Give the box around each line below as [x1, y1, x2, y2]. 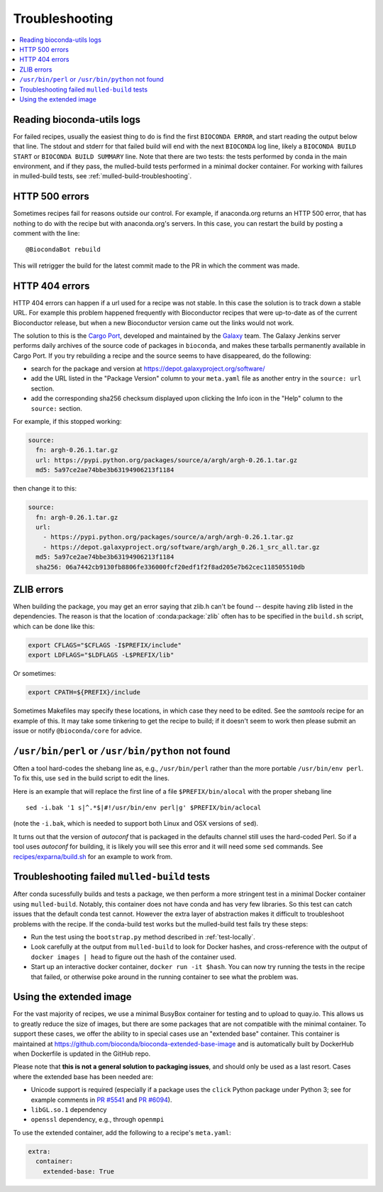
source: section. [30, 404, 83, 412]
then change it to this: [13, 484, 77, 493]
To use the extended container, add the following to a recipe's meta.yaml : [13, 1128, 232, 1137]
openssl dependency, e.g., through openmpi [30, 1115, 165, 1124]
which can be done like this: [13, 622, 95, 630]
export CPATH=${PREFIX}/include [28, 689, 141, 696]
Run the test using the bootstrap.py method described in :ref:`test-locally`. [30, 933, 255, 941]
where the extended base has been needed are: [13, 1072, 154, 1081]
